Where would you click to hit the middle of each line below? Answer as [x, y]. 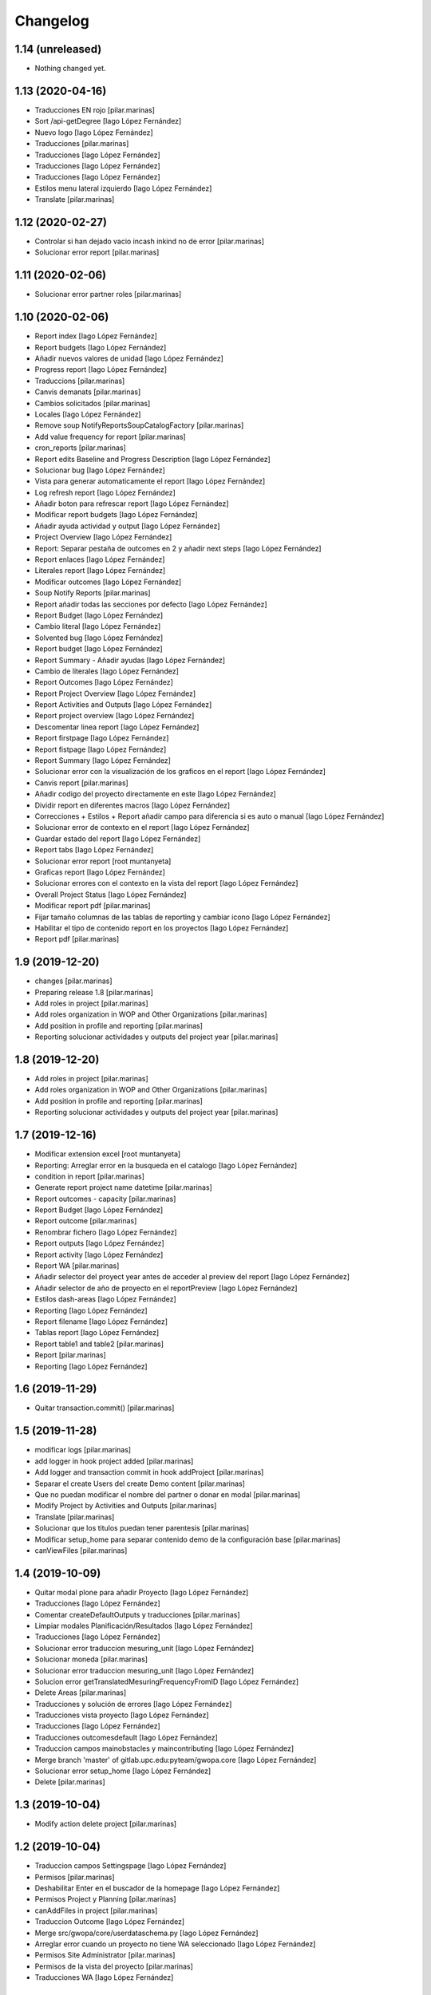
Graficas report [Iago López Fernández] [100, 872]
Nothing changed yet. [71, 69]
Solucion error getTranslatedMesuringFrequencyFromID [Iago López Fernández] [167, 1681]
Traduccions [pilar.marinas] [80, 381]
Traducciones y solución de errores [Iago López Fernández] [133, 1704]
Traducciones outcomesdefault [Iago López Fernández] [127, 1737]
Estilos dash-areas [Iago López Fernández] [106, 1299]
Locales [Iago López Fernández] [88, 414]
